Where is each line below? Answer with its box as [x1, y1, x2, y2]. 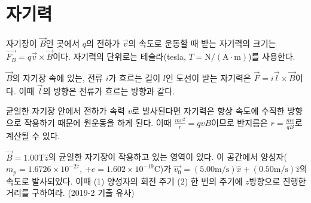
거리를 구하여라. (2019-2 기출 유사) [6, 186, 135, 199]
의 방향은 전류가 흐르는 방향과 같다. [42, 84, 175, 97]
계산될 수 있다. [6, 129, 60, 142]
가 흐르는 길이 [108, 71, 161, 84]
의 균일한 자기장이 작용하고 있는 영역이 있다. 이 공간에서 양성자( [48, 150, 287, 163]
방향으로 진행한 [249, 174, 306, 187]
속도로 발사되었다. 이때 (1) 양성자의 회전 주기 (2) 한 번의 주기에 [6, 174, 243, 187]
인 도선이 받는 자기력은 [165, 71, 251, 84]
